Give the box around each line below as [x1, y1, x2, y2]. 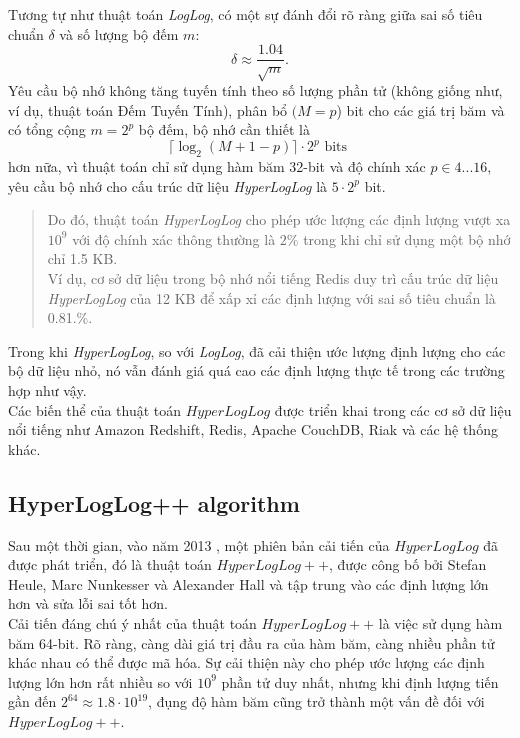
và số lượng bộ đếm [59, 23, 179, 44]
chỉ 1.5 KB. [47, 248, 118, 269]
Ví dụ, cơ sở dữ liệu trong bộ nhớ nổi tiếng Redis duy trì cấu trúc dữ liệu [47, 268, 499, 289]
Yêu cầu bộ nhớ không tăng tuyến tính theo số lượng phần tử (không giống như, [8, 80, 503, 101]
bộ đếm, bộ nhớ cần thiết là [138, 119, 310, 140]
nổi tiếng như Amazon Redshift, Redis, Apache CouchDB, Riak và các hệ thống [8, 419, 498, 440]
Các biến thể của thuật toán [8, 399, 182, 420]
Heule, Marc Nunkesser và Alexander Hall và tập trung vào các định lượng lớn [8, 573, 489, 594]
